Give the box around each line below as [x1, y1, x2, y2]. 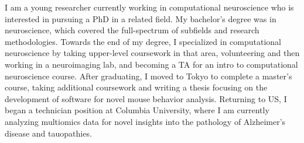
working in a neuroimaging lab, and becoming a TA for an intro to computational [5, 58, 298, 70]
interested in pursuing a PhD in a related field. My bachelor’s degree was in [5, 12, 276, 25]
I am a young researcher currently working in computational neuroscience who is [5, 1, 294, 13]
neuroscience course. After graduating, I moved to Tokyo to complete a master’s [5, 69, 292, 82]
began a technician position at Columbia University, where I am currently [5, 104, 269, 116]
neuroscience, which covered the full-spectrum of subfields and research [5, 24, 259, 36]
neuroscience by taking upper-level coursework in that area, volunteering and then [5, 47, 300, 59]
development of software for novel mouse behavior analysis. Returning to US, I [5, 92, 287, 104]
